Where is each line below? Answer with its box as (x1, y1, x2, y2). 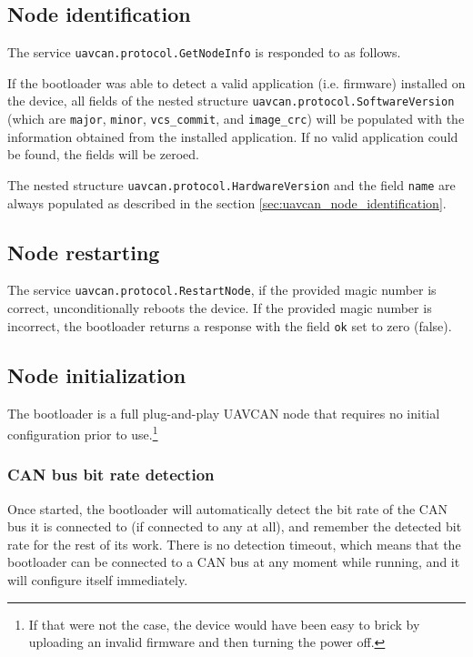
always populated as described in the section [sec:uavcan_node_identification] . (7, 193, 447, 212)
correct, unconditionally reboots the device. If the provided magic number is (7, 298, 432, 318)
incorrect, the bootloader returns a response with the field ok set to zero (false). (7, 316, 452, 335)
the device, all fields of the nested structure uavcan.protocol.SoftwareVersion (7, 91, 455, 110)
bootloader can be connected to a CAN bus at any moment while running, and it (7, 552, 460, 571)
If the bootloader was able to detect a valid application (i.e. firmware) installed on (7, 73, 466, 92)
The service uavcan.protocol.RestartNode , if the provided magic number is (7, 280, 437, 299)
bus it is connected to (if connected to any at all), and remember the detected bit (7, 517, 462, 536)
